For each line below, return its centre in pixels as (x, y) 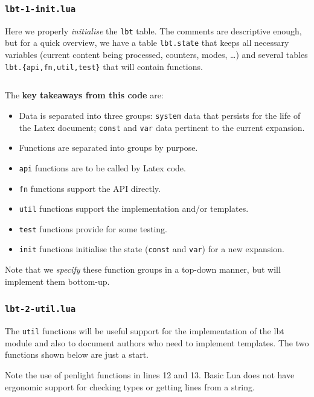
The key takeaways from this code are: (84, 95)
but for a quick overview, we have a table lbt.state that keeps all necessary (147, 43)
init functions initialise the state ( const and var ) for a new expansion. (152, 249)
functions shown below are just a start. (77, 354)
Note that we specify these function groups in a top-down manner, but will (143, 269)
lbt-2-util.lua (40, 309)
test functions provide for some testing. (93, 228)
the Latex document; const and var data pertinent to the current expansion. (162, 127)
